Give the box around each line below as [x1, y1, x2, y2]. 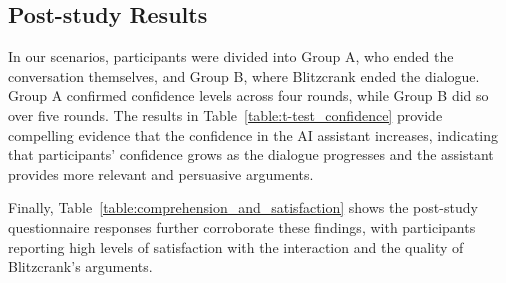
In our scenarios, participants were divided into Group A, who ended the [8, 46, 454, 67]
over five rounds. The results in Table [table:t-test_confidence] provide [8, 104, 443, 125]
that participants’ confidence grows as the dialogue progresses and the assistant [8, 144, 494, 165]
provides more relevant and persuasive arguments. [8, 163, 314, 184]
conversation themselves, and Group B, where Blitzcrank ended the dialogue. [8, 65, 480, 86]
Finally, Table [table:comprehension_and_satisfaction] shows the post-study [8, 197, 478, 218]
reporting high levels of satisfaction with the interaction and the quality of [8, 236, 464, 257]
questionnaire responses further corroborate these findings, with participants [8, 216, 476, 237]
